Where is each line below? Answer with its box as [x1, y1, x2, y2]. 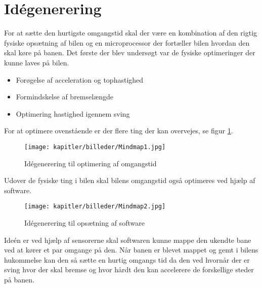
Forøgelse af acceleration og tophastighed [16, 74, 144, 85]
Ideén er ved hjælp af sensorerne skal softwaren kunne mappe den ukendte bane [4, 234, 251, 245]
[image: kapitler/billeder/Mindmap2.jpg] [24, 203, 166, 210]
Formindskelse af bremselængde [16, 91, 114, 102]
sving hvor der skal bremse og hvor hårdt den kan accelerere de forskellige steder [4, 264, 254, 275]
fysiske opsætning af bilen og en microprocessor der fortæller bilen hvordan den [4, 37, 250, 48]
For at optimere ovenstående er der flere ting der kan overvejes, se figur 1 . [4, 125, 233, 136]
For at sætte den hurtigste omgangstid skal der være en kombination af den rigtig [4, 27, 257, 38]
